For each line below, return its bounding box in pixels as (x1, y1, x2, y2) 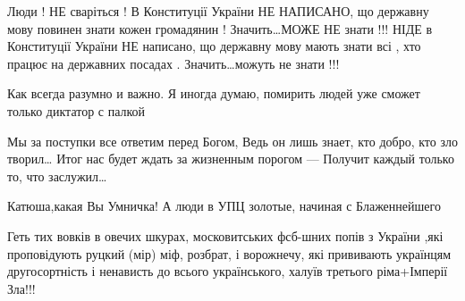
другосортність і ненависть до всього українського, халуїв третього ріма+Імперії (7, 262, 448, 280)
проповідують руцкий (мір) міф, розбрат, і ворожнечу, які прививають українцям (7, 244, 452, 263)
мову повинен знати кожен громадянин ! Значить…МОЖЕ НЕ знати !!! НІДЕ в (7, 19, 433, 38)
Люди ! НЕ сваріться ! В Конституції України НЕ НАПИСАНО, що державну (7, 2, 429, 20)
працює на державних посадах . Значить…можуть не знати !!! (7, 54, 340, 72)
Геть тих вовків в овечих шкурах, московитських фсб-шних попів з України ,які (7, 226, 444, 245)
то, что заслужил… (7, 166, 107, 185)
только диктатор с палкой (7, 101, 146, 120)
